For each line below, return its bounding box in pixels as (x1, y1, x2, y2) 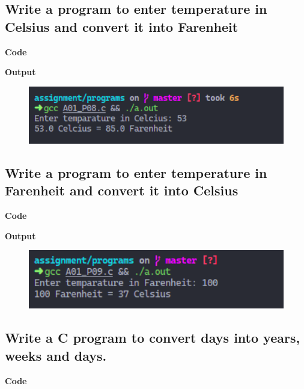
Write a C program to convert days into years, (5, 328, 300, 347)
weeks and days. (5, 346, 107, 364)
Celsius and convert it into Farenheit (5, 17, 239, 35)
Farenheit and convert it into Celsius (5, 181, 239, 200)
